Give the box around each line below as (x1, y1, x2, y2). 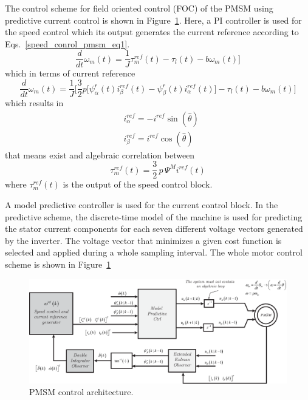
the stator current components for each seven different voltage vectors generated (5, 222, 303, 235)
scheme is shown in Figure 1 (5, 257, 111, 270)
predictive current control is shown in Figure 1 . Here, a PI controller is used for (5, 13, 302, 26)
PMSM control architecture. (29, 385, 134, 398)
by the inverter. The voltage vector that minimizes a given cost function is (5, 234, 282, 246)
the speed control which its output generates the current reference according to (5, 25, 299, 38)
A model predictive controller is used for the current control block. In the (5, 198, 278, 211)
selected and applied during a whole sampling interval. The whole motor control (5, 246, 303, 259)
